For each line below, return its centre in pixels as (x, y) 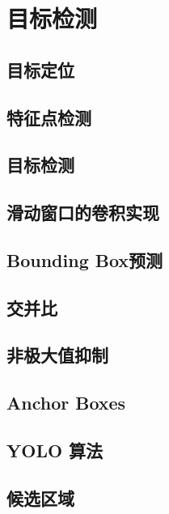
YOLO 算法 (55, 450)
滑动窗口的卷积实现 (83, 212)
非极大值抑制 (57, 355)
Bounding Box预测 (85, 259)
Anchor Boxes (66, 403)
